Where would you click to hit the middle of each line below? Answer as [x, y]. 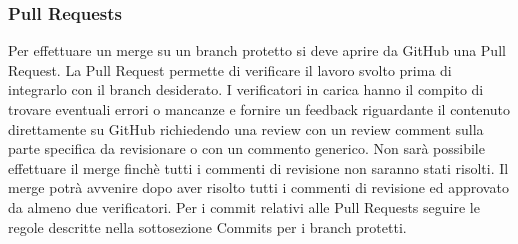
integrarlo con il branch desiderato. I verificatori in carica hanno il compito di [246, 89]
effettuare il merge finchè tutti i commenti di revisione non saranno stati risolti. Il [258, 167]
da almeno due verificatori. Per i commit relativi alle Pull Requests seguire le [244, 206]
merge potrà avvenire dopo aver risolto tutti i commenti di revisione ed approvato [258, 187]
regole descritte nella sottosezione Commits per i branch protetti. [207, 226]
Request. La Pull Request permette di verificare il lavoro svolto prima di [230, 69]
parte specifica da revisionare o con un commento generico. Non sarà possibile [246, 148]
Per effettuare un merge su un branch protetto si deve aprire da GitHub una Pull [257, 50]
